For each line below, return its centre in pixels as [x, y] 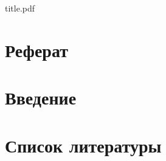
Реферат [36, 50]
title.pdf [20, 8]
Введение [41, 98]
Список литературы [83, 145]
